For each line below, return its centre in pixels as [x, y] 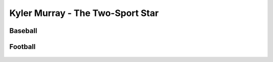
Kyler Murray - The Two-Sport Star [84, 13]
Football [22, 47]
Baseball [23, 31]
